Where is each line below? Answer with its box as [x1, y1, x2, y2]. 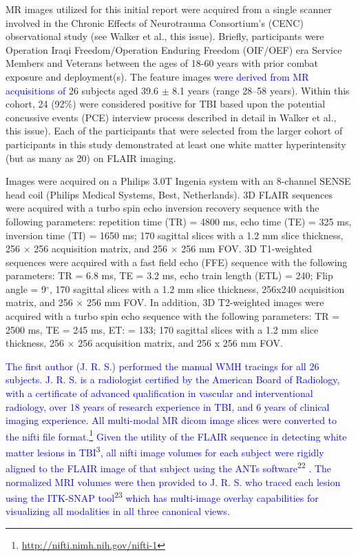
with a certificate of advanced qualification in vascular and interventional [6, 386, 313, 401]
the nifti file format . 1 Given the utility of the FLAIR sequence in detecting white [6, 427, 347, 443]
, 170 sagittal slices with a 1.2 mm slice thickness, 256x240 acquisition [49, 281, 345, 296]
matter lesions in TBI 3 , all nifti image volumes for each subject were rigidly [6, 443, 324, 459]
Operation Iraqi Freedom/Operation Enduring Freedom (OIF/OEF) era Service [6, 42, 342, 57]
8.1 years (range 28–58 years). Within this [172, 83, 350, 97]
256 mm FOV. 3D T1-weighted [181, 241, 313, 256]
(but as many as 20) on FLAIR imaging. [6, 150, 176, 165]
